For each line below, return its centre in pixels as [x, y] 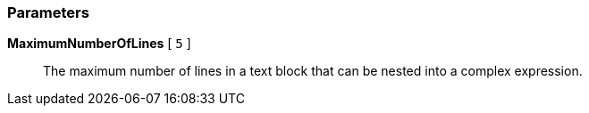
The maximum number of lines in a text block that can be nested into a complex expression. [313, 71]
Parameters [48, 12]
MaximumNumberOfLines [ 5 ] [99, 44]
